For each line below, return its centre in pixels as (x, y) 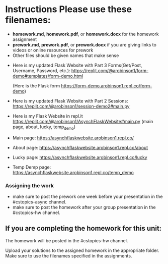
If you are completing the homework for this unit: (83, 228)
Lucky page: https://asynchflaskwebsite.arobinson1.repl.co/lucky (80, 157)
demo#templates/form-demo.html (48, 76)
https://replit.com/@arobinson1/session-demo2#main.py (71, 106)
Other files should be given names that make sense (66, 55)
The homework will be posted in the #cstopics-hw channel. (67, 240)
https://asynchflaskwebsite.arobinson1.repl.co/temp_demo (73, 172)
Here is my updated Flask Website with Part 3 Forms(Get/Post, (77, 65)
